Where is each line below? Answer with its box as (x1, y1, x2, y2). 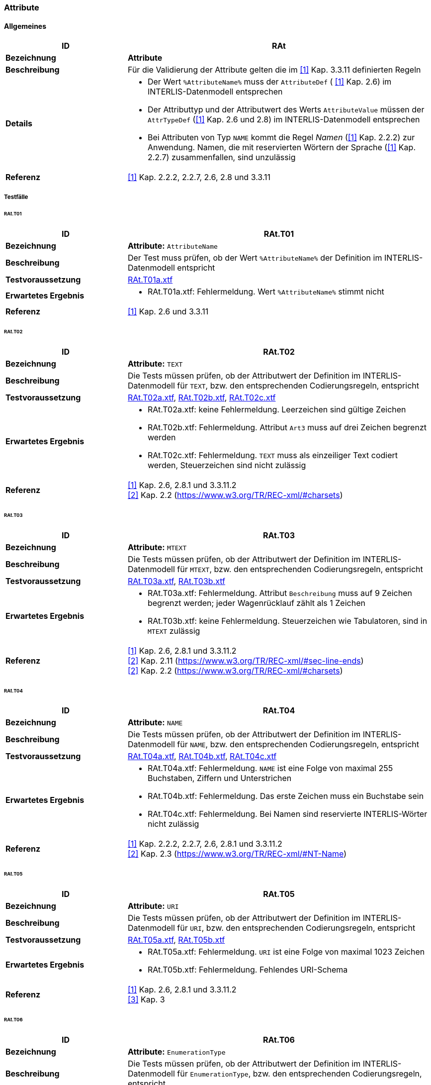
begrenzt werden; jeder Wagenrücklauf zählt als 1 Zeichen (147, 597, 365, 608)
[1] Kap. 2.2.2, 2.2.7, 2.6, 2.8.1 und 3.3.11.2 (127, 839, 282, 849)
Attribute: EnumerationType (127, 1046, 226, 1057)
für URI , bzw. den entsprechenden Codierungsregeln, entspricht (177, 923, 416, 933)
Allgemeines (4, 21, 47, 30)
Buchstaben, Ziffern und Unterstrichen (147, 773, 292, 784)
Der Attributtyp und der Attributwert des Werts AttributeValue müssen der (147, 104, 425, 115)
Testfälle (4, 193, 28, 200)
